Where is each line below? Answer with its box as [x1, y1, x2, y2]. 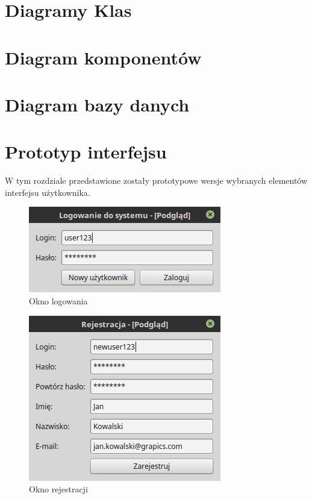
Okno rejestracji [29, 483, 88, 495]
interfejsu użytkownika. [5, 186, 90, 198]
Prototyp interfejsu [5, 139, 167, 164]
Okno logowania [29, 295, 88, 307]
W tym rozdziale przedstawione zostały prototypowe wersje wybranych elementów [5, 174, 308, 187]
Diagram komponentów [5, 45, 202, 69]
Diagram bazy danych [5, 92, 190, 116]
